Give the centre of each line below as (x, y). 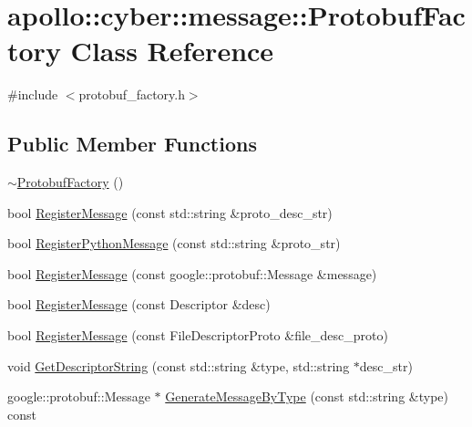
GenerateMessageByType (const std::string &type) (307, 396)
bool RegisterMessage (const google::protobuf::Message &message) (192, 273)
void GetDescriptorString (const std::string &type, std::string (179, 365)
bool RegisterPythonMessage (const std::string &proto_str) (174, 243)
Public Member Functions (132, 144)
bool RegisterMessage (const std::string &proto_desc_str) (170, 212)
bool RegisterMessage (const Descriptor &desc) (139, 304)
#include (33, 94)
